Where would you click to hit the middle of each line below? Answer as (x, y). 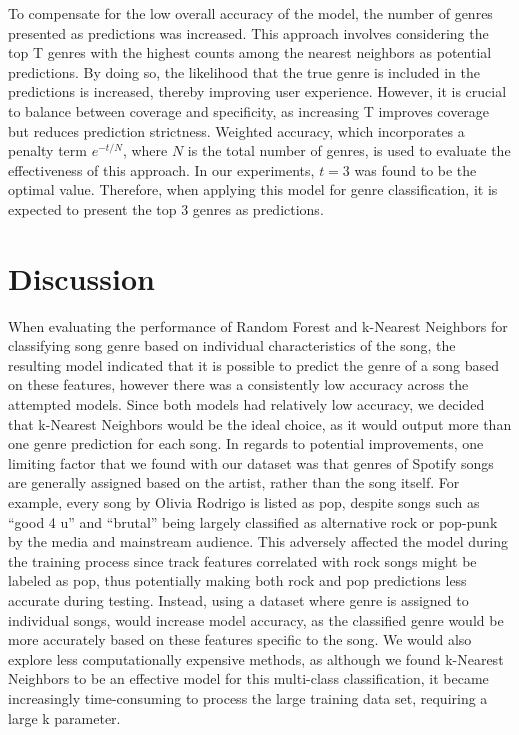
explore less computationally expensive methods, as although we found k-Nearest (256, 658)
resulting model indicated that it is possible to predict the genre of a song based (253, 364)
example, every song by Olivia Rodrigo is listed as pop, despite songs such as (244, 502)
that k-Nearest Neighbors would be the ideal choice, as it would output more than (260, 423)
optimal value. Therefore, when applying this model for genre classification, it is (253, 189)
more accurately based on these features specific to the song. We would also (240, 639)
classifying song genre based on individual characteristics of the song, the (232, 345)
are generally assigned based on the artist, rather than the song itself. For (234, 482)
